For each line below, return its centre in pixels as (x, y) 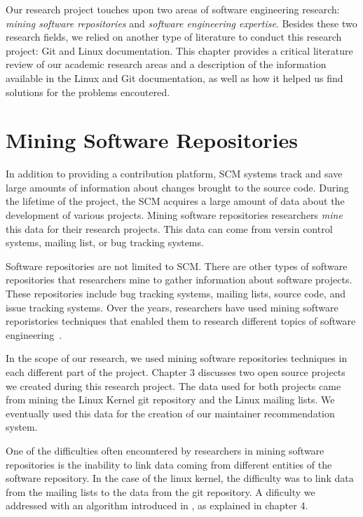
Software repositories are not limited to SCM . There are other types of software (177, 266)
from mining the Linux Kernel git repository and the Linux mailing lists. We (170, 399)
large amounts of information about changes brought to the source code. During (177, 187)
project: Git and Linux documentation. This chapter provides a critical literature (179, 50)
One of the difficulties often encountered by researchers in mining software (165, 450)
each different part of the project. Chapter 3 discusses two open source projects (176, 372)
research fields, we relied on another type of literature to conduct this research (174, 37)
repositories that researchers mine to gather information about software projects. (179, 280)
